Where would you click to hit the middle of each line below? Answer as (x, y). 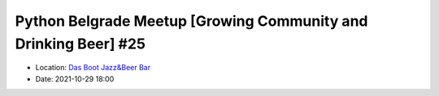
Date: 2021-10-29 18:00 (75, 79)
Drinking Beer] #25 (80, 44)
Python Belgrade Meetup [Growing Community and (191, 21)
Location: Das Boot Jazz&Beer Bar (93, 68)
